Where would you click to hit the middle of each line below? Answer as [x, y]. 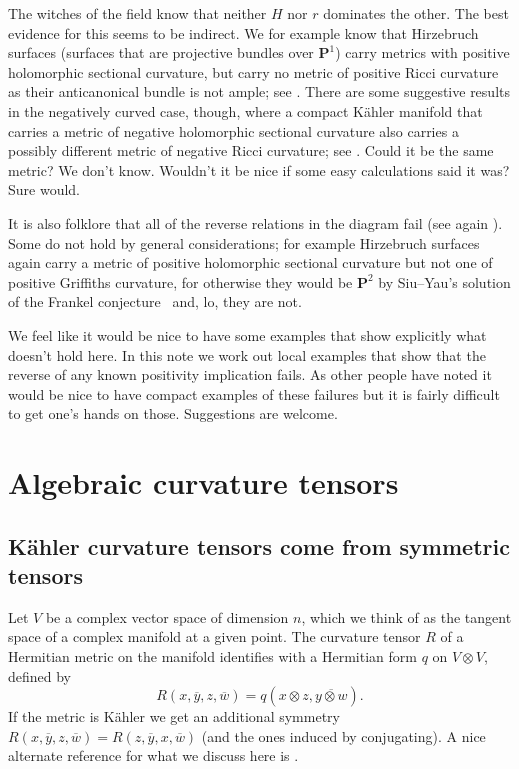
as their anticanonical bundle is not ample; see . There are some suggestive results [259, 91]
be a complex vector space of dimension [167, 616]
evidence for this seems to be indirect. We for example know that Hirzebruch [243, 32]
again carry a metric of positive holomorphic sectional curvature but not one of [250, 262]
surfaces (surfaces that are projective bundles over [161, 52]
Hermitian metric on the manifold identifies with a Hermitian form [212, 656]
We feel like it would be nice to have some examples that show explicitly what [247, 334]
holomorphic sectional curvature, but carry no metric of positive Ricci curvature [253, 71]
